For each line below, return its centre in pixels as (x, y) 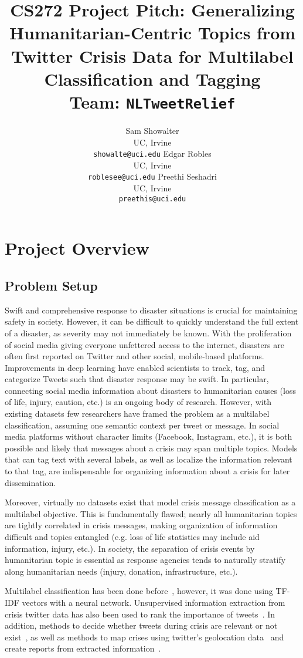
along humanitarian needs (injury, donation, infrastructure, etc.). (121, 571)
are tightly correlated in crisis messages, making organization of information (141, 525)
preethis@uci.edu (152, 199)
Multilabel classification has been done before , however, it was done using (139, 591)
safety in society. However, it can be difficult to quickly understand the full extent (152, 321)
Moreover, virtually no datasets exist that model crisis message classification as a (150, 502)
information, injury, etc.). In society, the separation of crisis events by (130, 548)
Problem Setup (51, 285)
